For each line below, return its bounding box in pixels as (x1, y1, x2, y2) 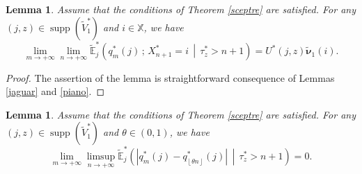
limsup (86, 152, 116, 162)
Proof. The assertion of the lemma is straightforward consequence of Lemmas (6, 70, 335, 85)
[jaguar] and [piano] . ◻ (6, 84, 105, 98)
